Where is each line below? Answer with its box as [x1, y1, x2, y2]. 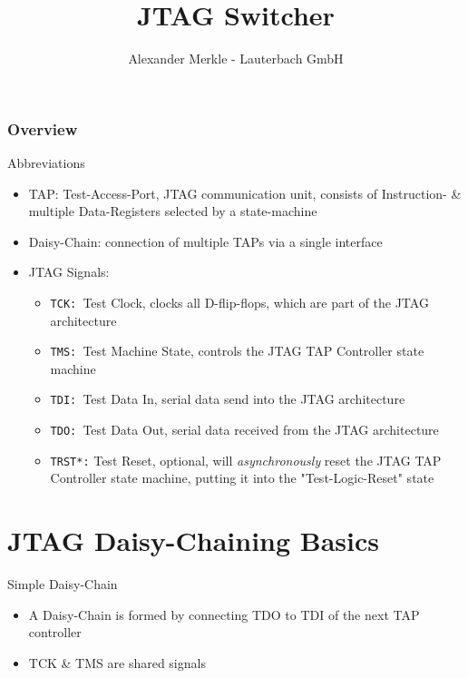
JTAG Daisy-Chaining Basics [7, 522, 380, 559]
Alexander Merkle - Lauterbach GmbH [128, 49, 344, 68]
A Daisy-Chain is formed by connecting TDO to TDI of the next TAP [28, 604, 420, 624]
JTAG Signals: [28, 262, 110, 281]
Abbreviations [7, 153, 85, 172]
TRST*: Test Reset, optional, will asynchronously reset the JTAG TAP [50, 450, 442, 469]
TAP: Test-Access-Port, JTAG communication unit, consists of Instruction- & [28, 183, 462, 202]
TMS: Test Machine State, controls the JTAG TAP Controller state [50, 341, 424, 360]
